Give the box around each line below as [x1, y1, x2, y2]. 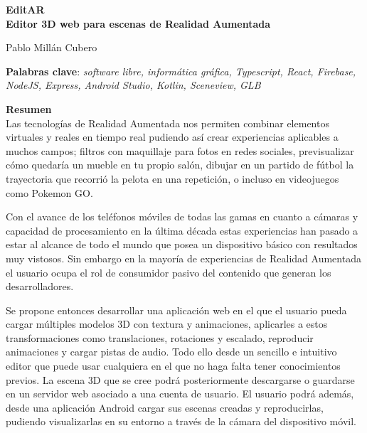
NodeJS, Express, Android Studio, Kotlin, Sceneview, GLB [6, 77, 261, 92]
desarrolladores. [6, 279, 74, 294]
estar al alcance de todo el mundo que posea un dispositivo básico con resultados [6, 237, 358, 252]
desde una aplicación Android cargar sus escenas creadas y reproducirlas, [6, 400, 324, 415]
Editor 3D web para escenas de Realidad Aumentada [6, 16, 271, 31]
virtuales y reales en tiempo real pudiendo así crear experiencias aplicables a [6, 129, 339, 144]
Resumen [6, 101, 52, 116]
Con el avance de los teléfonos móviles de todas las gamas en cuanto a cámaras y [6, 209, 358, 224]
